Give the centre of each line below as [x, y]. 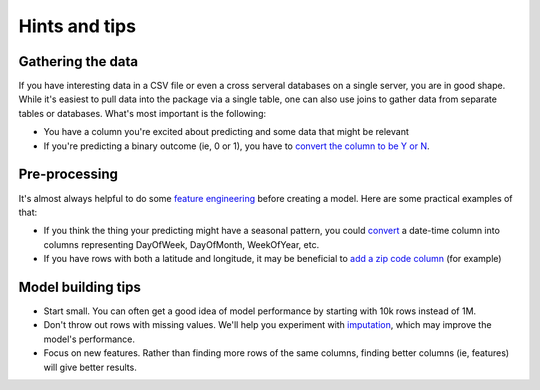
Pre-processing [68, 174]
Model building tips [80, 286]
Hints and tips [77, 26]
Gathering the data [78, 61]
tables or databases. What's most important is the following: [142, 113]
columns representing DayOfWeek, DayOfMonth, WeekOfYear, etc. [181, 244]
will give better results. [90, 367]
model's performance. [89, 339]
